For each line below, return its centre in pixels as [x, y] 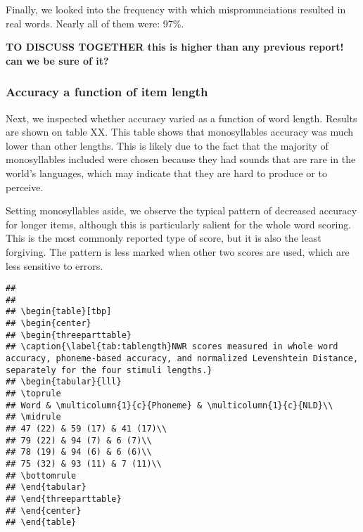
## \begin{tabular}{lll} [64, 382]
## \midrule [33, 417]
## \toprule [33, 394]
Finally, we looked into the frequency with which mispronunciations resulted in [176, 9]
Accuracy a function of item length [107, 92]
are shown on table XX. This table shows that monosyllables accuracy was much [180, 132]
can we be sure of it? [57, 60]
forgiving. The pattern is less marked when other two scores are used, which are [178, 251]
